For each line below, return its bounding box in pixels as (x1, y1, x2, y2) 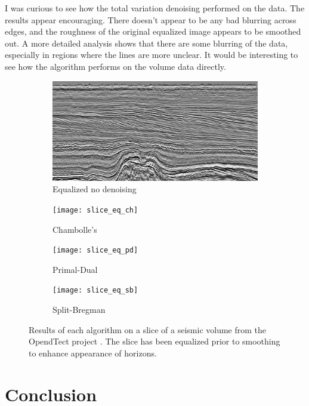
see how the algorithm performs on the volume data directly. (5, 60, 226, 72)
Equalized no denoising (52, 183, 137, 195)
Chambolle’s (52, 223, 97, 235)
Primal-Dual (52, 263, 98, 275)
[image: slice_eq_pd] (52, 246, 138, 255)
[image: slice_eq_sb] (52, 286, 138, 295)
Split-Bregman (52, 303, 106, 316)
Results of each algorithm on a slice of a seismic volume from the (29, 323, 267, 336)
